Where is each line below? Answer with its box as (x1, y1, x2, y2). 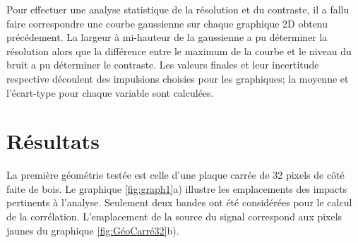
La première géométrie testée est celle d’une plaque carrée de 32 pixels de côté (6, 167, 345, 182)
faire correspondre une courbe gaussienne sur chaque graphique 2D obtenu (6, 16, 328, 30)
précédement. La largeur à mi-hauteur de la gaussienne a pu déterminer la (6, 30, 328, 45)
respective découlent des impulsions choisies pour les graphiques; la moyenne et (6, 71, 349, 85)
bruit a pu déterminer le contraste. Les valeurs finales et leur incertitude (6, 57, 319, 72)
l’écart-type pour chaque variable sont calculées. (6, 85, 214, 100)
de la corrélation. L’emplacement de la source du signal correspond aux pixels (6, 209, 342, 224)
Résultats (6, 126, 100, 155)
